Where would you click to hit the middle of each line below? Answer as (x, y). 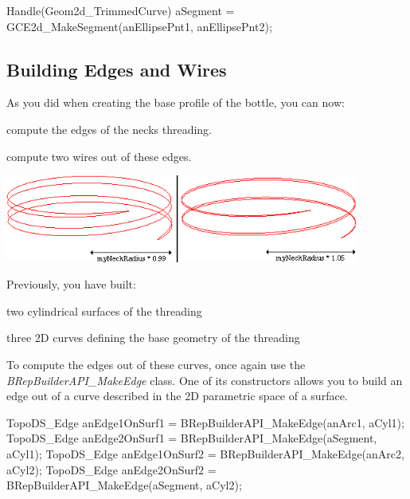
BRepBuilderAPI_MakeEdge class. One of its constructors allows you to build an (205, 380)
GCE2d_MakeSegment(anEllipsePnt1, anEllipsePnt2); (139, 26)
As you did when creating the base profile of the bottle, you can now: (176, 102)
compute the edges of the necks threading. (109, 129)
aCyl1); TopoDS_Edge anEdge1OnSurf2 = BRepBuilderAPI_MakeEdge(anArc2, (205, 453)
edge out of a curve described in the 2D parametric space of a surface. (177, 396)
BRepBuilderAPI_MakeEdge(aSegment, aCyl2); (124, 485)
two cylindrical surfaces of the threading (104, 310)
